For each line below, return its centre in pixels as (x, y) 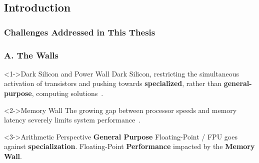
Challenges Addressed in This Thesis (80, 32)
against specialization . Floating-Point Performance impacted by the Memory (129, 146)
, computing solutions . (67, 93)
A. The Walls (31, 55)
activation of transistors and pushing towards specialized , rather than (113, 83)
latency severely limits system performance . (72, 120)
